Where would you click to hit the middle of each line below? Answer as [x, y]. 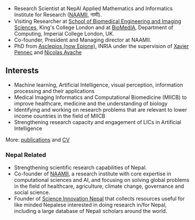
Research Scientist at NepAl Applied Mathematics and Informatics [93, 8]
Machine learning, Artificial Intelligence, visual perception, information [98, 85]
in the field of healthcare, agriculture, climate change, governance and [99, 186]
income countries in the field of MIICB [60, 116]
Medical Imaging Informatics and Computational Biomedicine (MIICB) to [100, 97]
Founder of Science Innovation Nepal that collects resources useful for [99, 199]
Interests [22, 71]
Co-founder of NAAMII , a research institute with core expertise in [93, 174]
